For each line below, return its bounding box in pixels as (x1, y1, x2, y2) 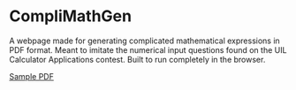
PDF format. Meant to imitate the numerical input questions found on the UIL (9, 44, 287, 55)
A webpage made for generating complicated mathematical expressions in (9, 35, 280, 46)
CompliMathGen (9, 6, 133, 26)
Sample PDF (9, 71, 55, 81)
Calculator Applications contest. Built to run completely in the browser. (9, 54, 266, 64)
